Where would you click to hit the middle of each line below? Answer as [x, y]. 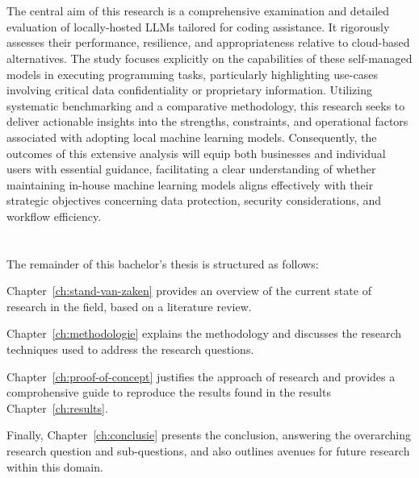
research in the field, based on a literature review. [129, 306]
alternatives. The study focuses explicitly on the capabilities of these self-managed [209, 58]
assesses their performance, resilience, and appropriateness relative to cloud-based [208, 42]
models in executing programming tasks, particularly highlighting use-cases [192, 74]
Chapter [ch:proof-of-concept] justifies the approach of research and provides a [201, 376]
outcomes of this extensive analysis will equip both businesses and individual [196, 153]
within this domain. [55, 466]
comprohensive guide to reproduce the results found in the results [169, 392]
